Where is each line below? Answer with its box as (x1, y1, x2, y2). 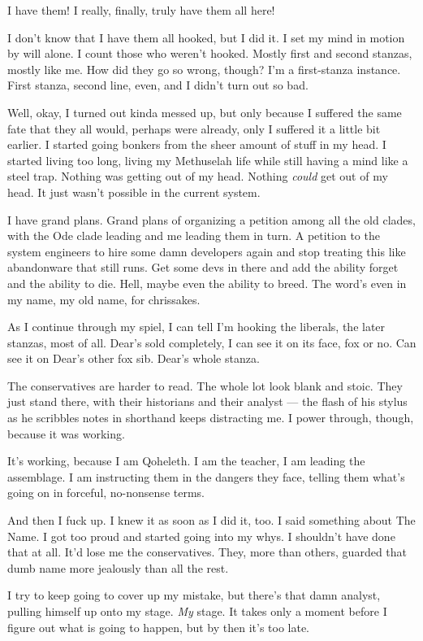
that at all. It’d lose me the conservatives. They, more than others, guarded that (7, 543, 408, 560)
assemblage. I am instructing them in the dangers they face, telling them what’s (7, 468, 405, 485)
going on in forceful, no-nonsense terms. (7, 484, 205, 501)
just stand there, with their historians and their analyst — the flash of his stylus (7, 393, 408, 410)
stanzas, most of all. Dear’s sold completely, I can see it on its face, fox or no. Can (7, 334, 417, 351)
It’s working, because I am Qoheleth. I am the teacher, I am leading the (7, 452, 365, 469)
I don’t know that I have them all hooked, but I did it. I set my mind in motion (7, 28, 405, 46)
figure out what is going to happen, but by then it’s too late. (7, 618, 310, 635)
